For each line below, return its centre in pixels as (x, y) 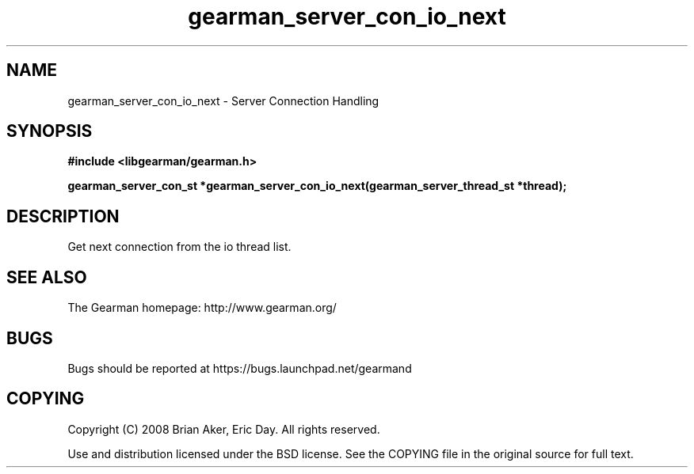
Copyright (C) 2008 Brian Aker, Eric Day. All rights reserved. (224, 429)
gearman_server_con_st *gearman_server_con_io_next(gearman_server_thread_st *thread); (317, 186)
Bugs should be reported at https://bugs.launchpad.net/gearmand (240, 368)
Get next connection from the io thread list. (179, 247)
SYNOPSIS (50, 131)
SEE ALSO (47, 277)
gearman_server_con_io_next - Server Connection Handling (223, 100)
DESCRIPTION (63, 216)
